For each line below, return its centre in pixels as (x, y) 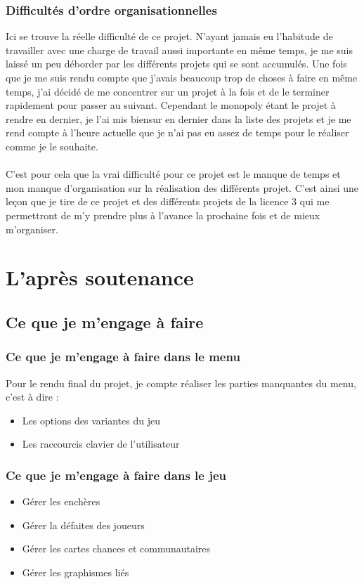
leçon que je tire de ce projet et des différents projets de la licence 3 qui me (168, 201)
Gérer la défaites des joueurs (83, 525)
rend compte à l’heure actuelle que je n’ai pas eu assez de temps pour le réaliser (177, 132)
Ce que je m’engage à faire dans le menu (123, 357)
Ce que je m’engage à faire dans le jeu (116, 475)
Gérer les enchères (61, 501)
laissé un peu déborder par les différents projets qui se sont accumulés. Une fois (176, 64)
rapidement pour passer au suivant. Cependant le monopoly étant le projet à (171, 105)
